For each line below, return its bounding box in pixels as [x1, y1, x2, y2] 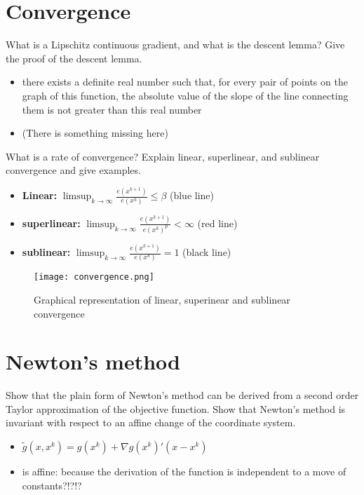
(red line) [197, 215, 238, 230]
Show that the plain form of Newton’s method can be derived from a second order [6, 388, 359, 402]
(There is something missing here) [22, 126, 168, 140]
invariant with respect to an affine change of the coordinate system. [6, 415, 296, 430]
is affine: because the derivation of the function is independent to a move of [22, 464, 346, 479]
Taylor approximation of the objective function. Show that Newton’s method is [6, 401, 346, 416]
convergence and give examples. [6, 163, 141, 177]
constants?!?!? [22, 477, 82, 492]
